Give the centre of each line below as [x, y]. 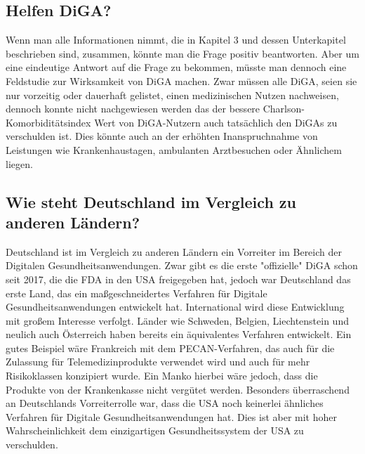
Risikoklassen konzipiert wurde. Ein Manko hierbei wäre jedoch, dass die [162, 376]
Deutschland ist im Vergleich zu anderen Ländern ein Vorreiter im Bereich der [174, 251]
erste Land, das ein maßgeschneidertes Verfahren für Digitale [137, 293]
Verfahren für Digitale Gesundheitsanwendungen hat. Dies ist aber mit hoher [171, 416]
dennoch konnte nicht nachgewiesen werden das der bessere [133, 109]
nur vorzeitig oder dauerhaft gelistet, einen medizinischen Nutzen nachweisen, [172, 95]
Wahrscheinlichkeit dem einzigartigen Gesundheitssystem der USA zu [155, 430]
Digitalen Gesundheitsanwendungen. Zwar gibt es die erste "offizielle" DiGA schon [182, 265]
